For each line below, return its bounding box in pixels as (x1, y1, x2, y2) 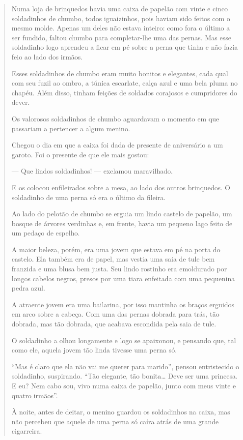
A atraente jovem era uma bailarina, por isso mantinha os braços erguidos (11, 299, 235, 309)
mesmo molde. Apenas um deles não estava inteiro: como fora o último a (11, 23, 230, 33)
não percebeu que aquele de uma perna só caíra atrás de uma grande (11, 416, 219, 426)
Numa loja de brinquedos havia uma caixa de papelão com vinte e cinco (11, 3, 228, 13)
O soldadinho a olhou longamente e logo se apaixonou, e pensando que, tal (11, 335, 236, 345)
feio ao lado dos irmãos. (11, 51, 83, 61)
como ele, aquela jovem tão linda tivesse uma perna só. (11, 345, 177, 355)
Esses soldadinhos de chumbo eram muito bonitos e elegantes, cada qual (11, 68, 228, 78)
